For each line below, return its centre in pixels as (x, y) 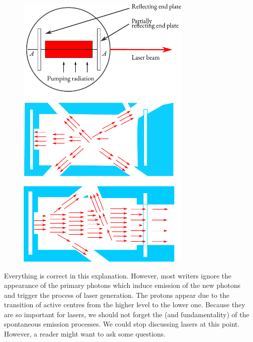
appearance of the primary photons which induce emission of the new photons (122, 285)
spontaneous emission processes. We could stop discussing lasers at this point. (122, 324)
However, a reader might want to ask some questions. (85, 334)
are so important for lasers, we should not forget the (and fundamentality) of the (127, 314)
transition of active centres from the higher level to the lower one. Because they (125, 305)
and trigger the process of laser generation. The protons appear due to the (117, 295)
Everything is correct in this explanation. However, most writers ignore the (118, 275)
